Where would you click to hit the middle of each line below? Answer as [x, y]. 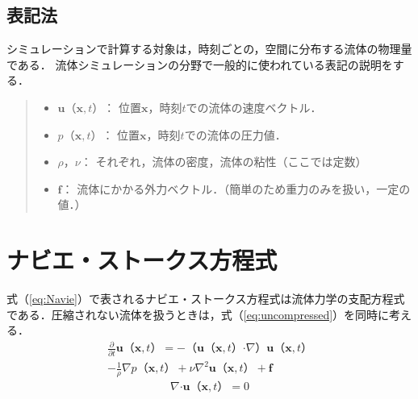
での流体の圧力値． [235, 134]
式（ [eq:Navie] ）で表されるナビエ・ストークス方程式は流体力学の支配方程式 [206, 299]
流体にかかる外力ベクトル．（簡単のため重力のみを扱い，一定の [244, 188]
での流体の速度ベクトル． [254, 107]
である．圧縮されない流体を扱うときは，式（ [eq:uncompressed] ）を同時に [198, 314]
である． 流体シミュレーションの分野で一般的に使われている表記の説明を [200, 64]
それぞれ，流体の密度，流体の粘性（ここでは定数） [231, 162]
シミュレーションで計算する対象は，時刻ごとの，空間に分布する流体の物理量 [209, 49]
